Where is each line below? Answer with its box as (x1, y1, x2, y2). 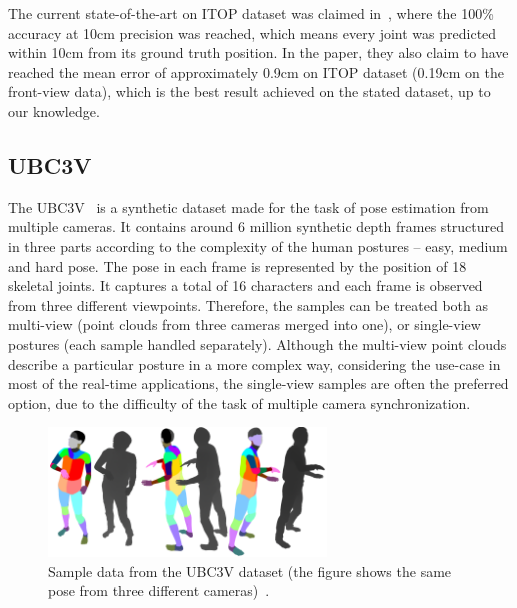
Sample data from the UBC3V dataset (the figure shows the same (48, 560, 452, 581)
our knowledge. (8, 100, 100, 121)
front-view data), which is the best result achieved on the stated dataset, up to (8, 81, 491, 102)
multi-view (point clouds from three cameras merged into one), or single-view (8, 314, 481, 335)
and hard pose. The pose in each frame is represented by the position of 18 (8, 255, 467, 276)
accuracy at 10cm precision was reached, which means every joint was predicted (8, 22, 497, 43)
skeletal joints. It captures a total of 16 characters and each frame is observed (8, 275, 483, 296)
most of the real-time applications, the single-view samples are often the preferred (8, 373, 509, 394)
